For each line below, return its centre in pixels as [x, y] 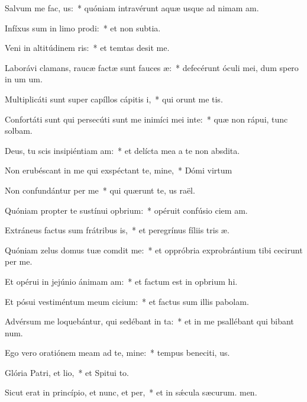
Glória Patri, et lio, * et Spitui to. [67, 372]
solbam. [19, 131]
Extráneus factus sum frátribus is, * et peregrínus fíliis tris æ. [117, 230]
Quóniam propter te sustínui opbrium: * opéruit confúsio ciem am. [126, 210]
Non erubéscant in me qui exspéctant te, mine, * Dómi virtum [119, 170]
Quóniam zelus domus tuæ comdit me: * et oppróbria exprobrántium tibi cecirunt [154, 250]
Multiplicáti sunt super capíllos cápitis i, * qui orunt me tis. [114, 99]
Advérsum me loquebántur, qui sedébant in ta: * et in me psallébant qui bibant [149, 321]
